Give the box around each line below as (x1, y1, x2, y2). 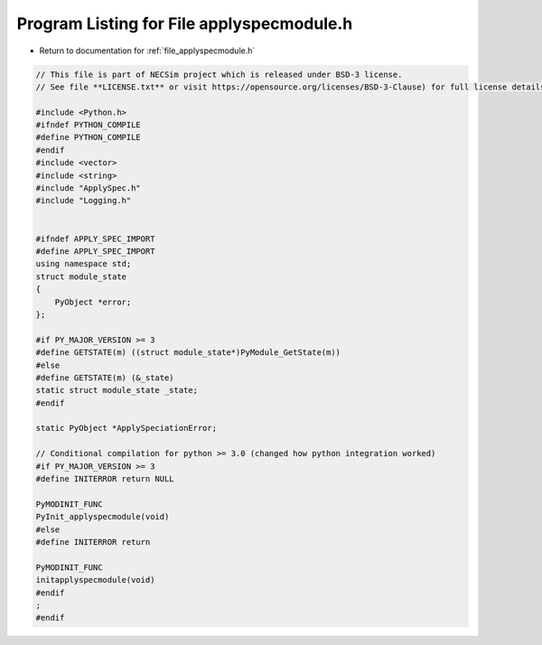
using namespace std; (35, 258, 132, 269)
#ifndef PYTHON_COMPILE (35, 120, 142, 130)
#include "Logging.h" (35, 195, 132, 206)
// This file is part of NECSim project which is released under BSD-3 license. (35, 69, 403, 79)
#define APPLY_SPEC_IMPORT (35, 247, 155, 257)
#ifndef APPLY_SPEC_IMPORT (35, 233, 155, 244)
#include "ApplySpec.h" (35, 183, 142, 193)
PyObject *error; (54, 296, 132, 307)
